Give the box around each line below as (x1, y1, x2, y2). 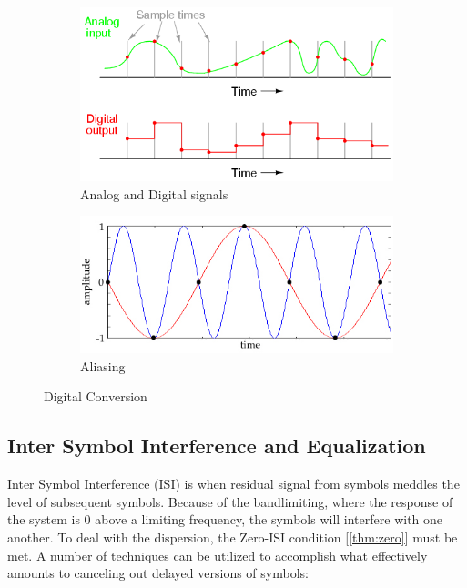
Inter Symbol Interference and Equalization (7, 431, 426, 460)
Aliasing (80, 356, 126, 375)
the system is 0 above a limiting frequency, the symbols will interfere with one (7, 510, 443, 529)
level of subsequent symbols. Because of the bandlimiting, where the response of (7, 492, 453, 511)
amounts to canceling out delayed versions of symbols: (7, 563, 309, 583)
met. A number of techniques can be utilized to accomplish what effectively (7, 545, 428, 564)
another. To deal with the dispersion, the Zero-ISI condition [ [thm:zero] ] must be (7, 527, 458, 546)
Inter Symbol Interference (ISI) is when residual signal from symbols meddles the (7, 474, 460, 493)
